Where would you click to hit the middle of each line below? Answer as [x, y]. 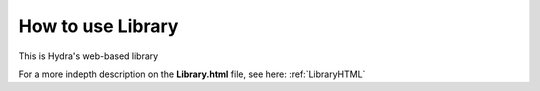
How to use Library [98, 26]
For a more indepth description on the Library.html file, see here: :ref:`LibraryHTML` [192, 74]
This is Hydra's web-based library [88, 56]
